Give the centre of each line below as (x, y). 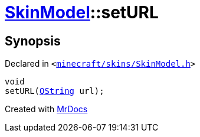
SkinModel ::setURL (82, 12)
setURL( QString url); (55, 91)
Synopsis (33, 41)
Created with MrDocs (46, 109)
